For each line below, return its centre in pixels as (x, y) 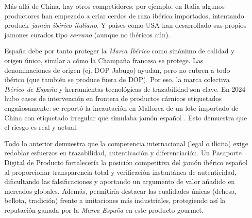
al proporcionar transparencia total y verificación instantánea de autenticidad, (121, 172)
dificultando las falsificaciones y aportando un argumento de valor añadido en (120, 181)
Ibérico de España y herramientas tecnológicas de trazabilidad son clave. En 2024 (125, 89)
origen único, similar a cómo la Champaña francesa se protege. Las (104, 60)
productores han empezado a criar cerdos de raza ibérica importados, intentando (124, 15)
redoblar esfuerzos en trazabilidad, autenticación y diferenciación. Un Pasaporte (123, 153)
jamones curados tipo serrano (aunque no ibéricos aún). (87, 34)
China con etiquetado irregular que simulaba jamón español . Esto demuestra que (126, 117)
